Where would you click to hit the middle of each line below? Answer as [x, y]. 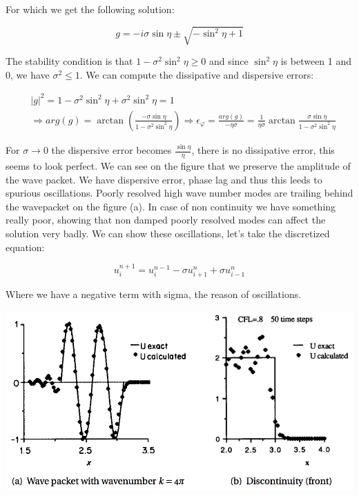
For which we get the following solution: [90, 9]
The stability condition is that [69, 61]
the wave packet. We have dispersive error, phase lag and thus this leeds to [164, 179]
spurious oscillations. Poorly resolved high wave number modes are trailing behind [179, 193]
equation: [25, 247]
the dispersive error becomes [111, 150]
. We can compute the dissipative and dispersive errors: [197, 74]
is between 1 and [316, 61]
